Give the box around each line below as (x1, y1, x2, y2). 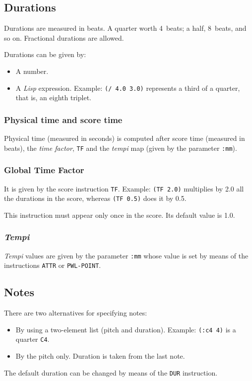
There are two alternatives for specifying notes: (4, 308, 147, 318)
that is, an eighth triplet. (15, 92, 91, 103)
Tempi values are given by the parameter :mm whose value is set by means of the (4, 250, 249, 260)
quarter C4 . (15, 334, 50, 344)
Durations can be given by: (4, 49, 86, 60)
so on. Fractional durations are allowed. (4, 32, 124, 43)
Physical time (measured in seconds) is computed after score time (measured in (4, 133, 245, 143)
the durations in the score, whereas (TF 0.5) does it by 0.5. (4, 193, 187, 203)
